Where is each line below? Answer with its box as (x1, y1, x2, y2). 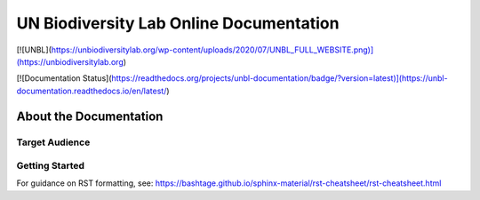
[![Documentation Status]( (16, 73, 112, 84)
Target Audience (16, 136, 91, 148)
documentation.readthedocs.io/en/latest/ (16, 85, 167, 96)
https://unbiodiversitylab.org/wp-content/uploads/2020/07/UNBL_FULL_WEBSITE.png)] (51, 44, 374, 55)
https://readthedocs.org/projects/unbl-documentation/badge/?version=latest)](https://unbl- (111, 73, 448, 84)
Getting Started (16, 160, 84, 172)
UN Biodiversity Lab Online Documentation (16, 13, 340, 33)
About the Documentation (16, 108, 164, 124)
